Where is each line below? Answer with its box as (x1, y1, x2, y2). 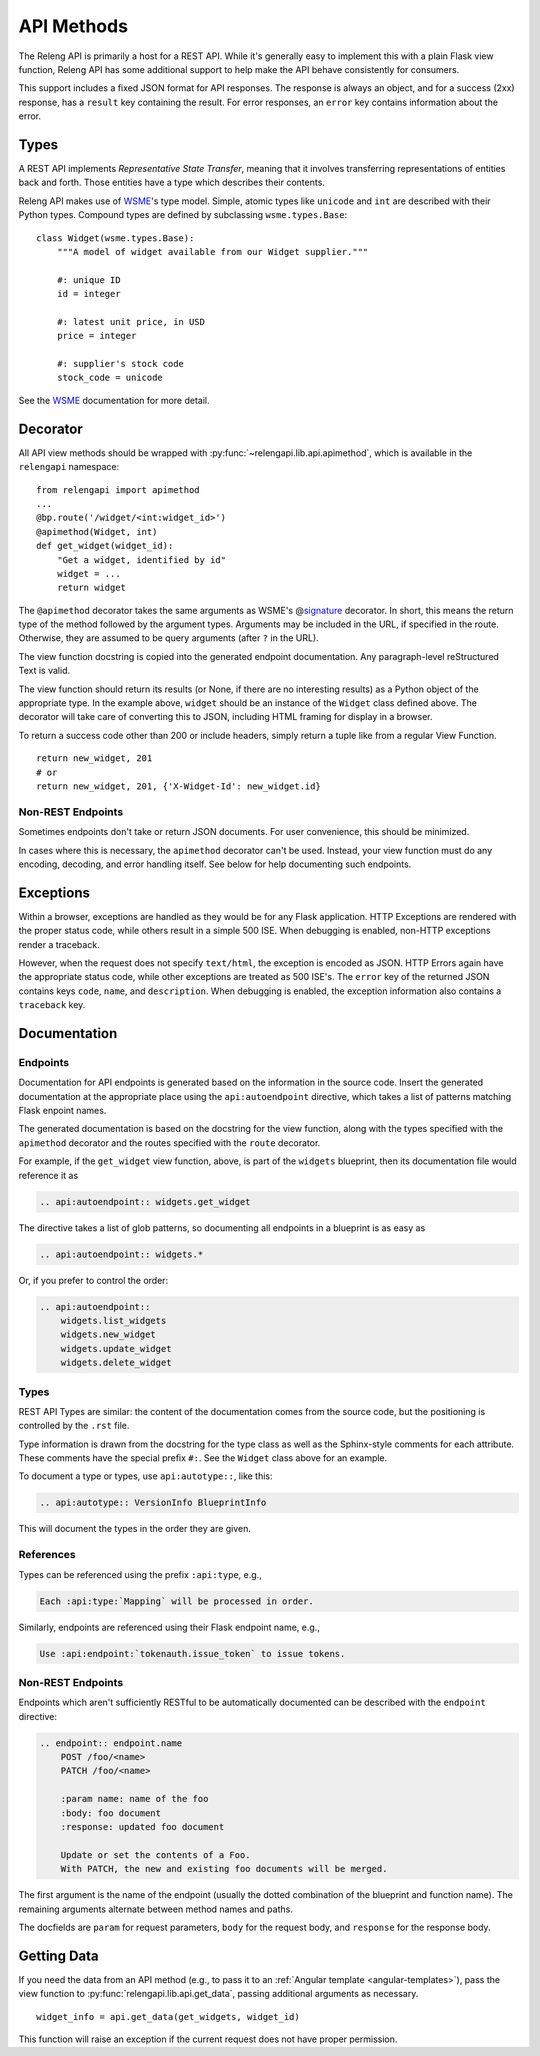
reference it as (18, 1169, 79, 1181)
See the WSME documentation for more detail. (18, 394, 210, 406)
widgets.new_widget (60, 1329, 157, 1340)
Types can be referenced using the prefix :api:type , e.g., (18, 1568, 262, 1580)
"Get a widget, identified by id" (56, 554, 227, 565)
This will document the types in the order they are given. (18, 1523, 252, 1535)
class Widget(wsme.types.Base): (36, 232, 195, 244)
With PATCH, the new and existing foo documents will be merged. (60, 1863, 388, 1875)
